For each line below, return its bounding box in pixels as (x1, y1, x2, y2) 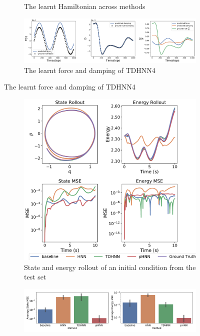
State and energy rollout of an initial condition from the (24, 261, 196, 272)
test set (24, 271, 46, 282)
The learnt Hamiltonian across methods (24, 1, 145, 11)
